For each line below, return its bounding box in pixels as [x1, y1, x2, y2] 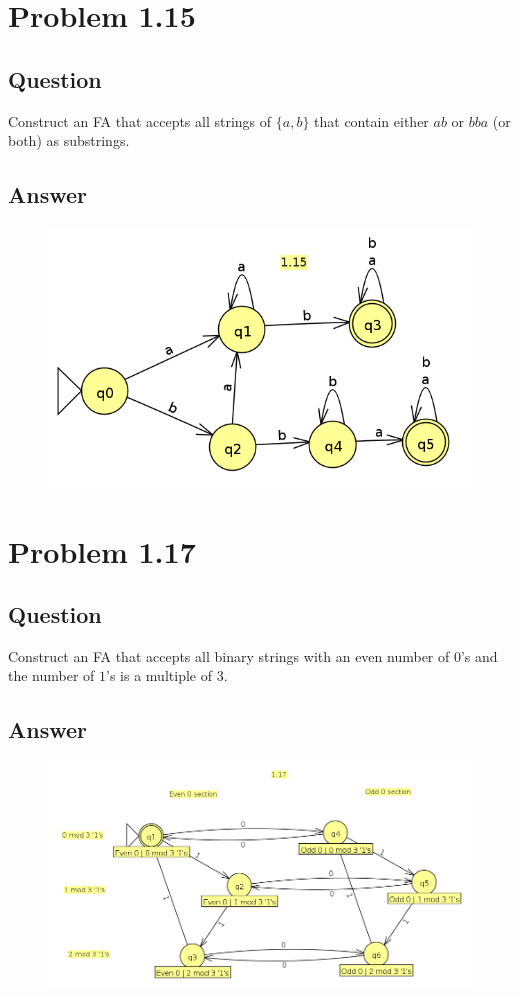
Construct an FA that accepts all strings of [8, 110, 272, 131]
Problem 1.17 [8, 530, 196, 571]
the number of [8, 665, 95, 686]
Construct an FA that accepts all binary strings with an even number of [8, 645, 450, 666]
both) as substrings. [8, 130, 130, 151]
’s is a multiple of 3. [106, 665, 228, 686]
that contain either [314, 110, 429, 131]
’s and [460, 645, 498, 666]
